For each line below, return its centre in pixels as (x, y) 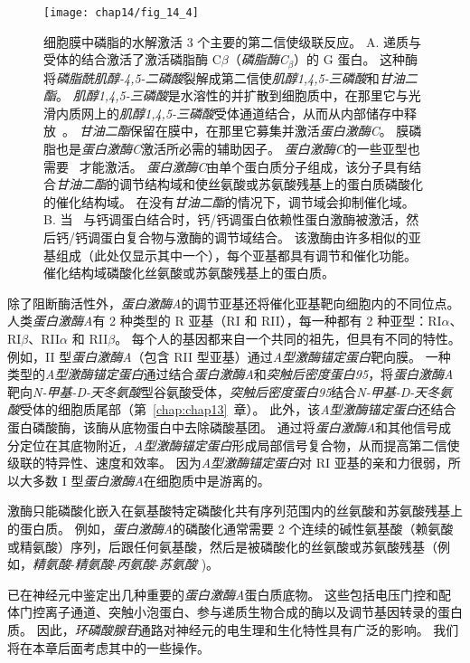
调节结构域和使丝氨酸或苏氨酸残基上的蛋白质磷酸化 (271, 184)
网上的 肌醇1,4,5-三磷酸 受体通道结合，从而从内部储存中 (243, 113)
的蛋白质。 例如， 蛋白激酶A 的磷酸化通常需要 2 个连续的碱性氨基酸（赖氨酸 (230, 528)
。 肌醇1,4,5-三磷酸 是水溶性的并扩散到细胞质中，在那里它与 (232, 95)
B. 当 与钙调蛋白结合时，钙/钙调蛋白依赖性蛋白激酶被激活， (225, 219)
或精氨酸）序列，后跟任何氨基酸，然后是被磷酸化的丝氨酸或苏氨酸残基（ (222, 546)
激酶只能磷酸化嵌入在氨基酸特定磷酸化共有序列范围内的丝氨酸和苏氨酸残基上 (235, 511)
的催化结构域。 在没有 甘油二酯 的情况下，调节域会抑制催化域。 (229, 201)
